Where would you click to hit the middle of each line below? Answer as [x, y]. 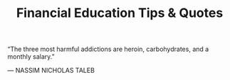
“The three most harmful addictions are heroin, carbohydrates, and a [108, 49]
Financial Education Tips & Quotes [120, 13]
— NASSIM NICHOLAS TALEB [51, 70]
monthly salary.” [31, 57]
